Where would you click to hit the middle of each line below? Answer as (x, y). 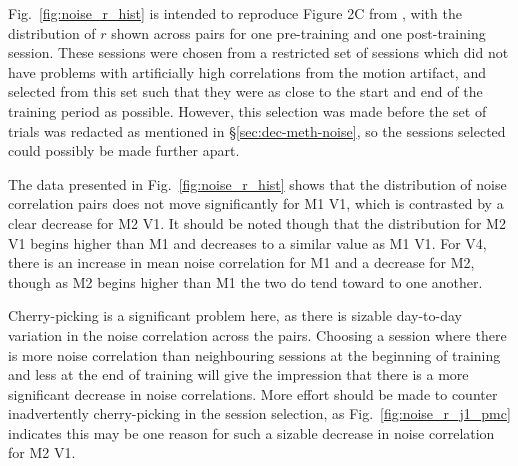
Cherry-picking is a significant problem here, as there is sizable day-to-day (235, 315)
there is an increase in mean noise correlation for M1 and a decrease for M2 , (241, 262)
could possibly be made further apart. (124, 150)
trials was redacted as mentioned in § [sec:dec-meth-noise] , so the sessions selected (257, 130)
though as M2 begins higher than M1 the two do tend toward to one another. (245, 281)
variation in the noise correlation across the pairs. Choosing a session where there (257, 334)
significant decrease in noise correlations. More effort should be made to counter (253, 393)
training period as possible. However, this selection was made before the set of (247, 110)
